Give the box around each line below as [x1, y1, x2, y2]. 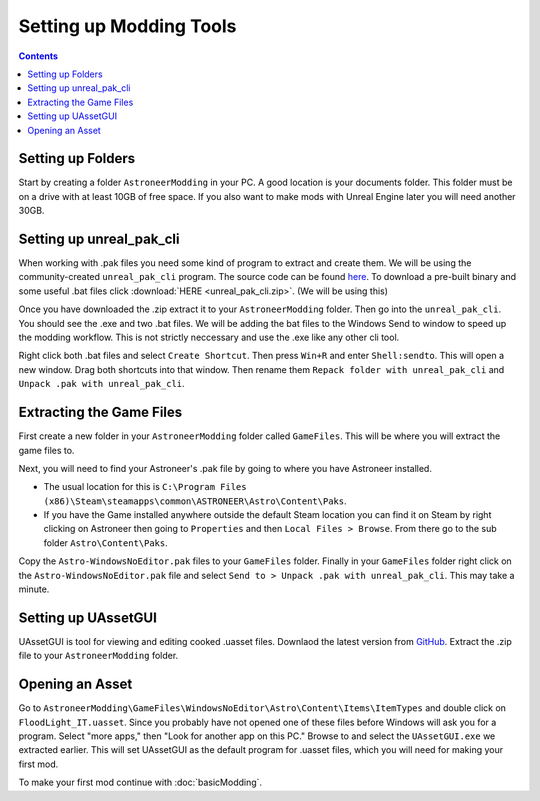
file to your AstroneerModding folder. [18, 650, 179, 662]
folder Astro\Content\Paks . [43, 536, 169, 549]
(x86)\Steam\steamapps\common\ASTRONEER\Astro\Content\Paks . [43, 495, 347, 507]
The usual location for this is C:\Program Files [43, 481, 247, 493]
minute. [18, 583, 50, 595]
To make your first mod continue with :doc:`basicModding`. [18, 776, 263, 789]
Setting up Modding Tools [18, 15, 237, 37]
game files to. [18, 444, 75, 456]
